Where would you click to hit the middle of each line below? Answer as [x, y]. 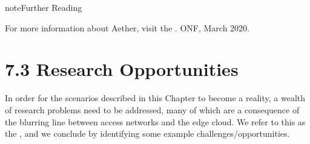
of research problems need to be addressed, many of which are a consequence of [152, 109]
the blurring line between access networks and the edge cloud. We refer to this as [155, 121]
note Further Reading [44, 7]
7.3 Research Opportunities [122, 69]
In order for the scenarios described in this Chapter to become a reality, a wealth [155, 98]
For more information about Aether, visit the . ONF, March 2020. [127, 27]
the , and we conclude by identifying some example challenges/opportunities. [147, 133]
